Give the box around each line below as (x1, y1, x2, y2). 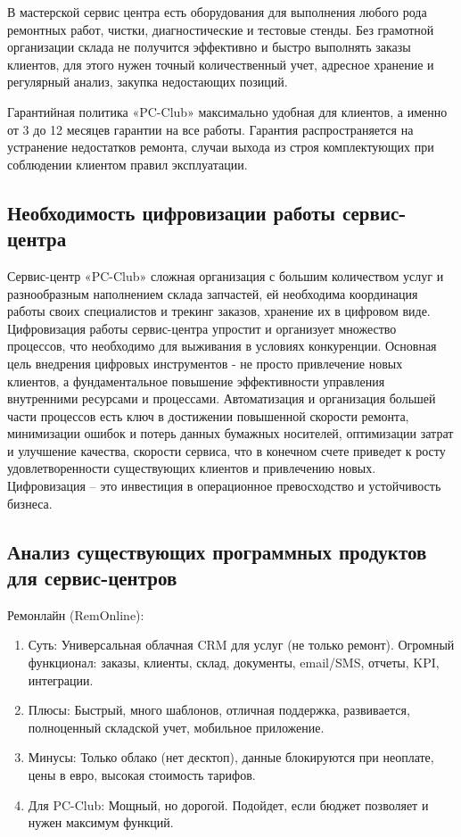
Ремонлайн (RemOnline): (7, 605, 144, 624)
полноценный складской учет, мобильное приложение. (28, 717, 325, 736)
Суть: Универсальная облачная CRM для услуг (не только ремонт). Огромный (28, 635, 455, 654)
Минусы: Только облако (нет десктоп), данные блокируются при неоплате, (28, 748, 434, 767)
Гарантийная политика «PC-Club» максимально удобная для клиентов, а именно (7, 102, 448, 120)
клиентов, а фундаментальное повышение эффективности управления (7, 371, 385, 390)
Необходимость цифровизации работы (7, 198, 335, 226)
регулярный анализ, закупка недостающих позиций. (7, 72, 288, 91)
